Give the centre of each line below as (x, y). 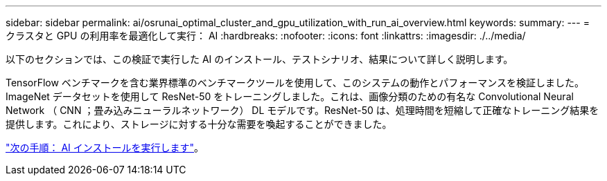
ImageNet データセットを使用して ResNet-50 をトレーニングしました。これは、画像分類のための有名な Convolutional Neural (290, 96)
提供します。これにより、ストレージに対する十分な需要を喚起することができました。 (199, 124)
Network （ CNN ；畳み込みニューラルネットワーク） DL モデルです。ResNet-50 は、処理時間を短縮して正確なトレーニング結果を (302, 110)
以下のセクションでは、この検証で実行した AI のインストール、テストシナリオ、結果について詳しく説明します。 (259, 59)
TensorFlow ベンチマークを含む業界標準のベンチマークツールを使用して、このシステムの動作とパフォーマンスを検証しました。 (295, 83)
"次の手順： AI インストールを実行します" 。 (105, 147)
